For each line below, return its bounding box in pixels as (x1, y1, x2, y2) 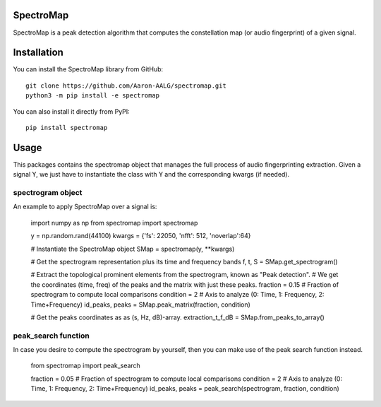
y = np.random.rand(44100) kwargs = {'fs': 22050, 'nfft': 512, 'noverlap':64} (30, 232, 251, 240)
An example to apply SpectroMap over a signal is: (13, 202, 157, 211)
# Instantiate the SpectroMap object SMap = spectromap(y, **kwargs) (30, 244, 235, 253)
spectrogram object (13, 188, 83, 198)
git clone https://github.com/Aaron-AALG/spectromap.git (25, 81, 227, 90)
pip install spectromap (25, 124, 108, 131)
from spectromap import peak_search (30, 361, 140, 370)
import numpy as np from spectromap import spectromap (30, 218, 198, 227)
